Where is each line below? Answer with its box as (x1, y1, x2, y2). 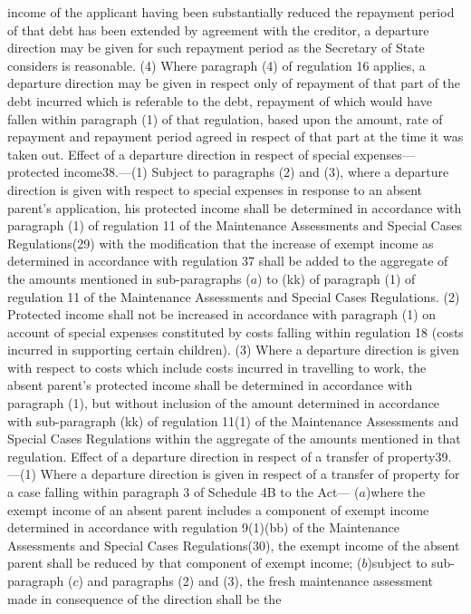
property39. (387, 446, 452, 465)
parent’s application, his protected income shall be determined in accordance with (7, 198, 462, 217)
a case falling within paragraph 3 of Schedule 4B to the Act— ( (7, 482, 360, 502)
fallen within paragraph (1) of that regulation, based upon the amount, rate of (7, 109, 443, 128)
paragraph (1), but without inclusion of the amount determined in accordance (7, 394, 440, 413)
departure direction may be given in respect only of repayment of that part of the (7, 73, 461, 93)
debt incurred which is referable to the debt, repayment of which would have (7, 91, 432, 110)
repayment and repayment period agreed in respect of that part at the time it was (7, 127, 464, 146)
